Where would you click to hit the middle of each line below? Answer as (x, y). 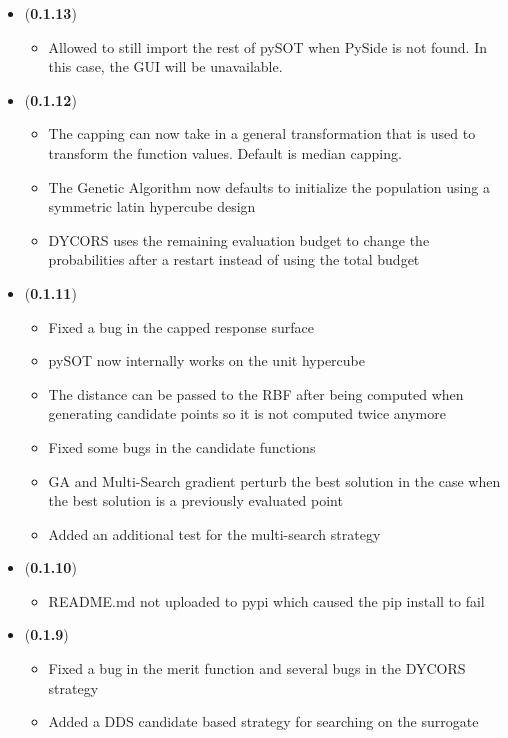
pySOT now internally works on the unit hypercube (206, 360)
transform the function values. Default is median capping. (225, 152)
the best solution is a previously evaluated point (195, 500)
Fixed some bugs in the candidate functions (182, 446)
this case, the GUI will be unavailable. (165, 66)
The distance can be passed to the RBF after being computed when (256, 393)
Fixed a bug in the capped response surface (181, 326)
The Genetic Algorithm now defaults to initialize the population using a (269, 186)
